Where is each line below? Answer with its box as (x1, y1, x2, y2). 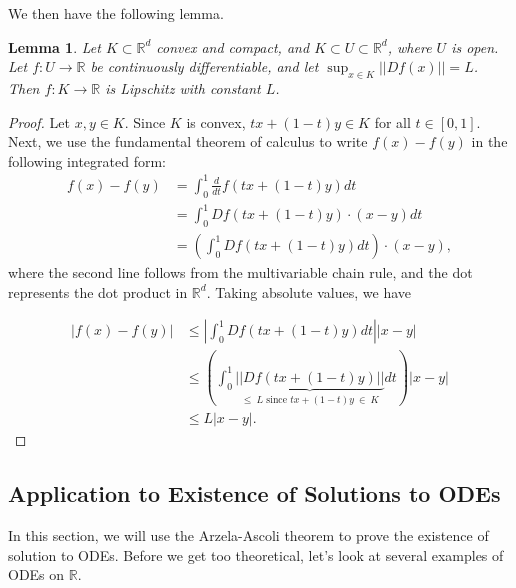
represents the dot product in (8, 281, 188, 302)
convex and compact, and (156, 36, 310, 57)
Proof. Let (8, 111, 70, 132)
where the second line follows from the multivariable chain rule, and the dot (8, 262, 473, 283)
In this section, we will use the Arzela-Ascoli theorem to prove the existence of (8, 525, 489, 546)
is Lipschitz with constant (105, 77, 261, 98)
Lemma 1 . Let (8, 36, 101, 57)
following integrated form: (8, 150, 166, 171)
